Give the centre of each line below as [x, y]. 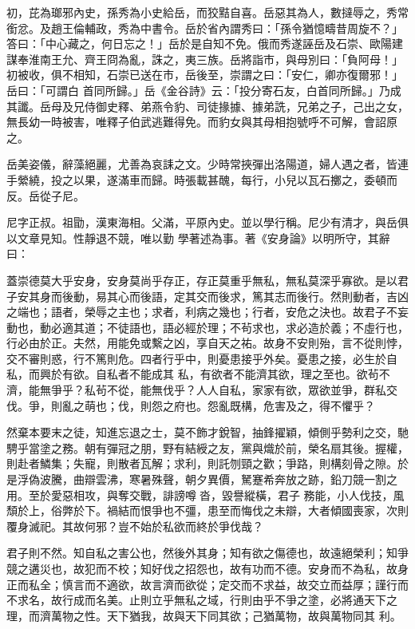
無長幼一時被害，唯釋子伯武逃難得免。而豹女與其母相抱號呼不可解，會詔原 [202, 122]
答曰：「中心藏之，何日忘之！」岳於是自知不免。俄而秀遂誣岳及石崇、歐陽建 [205, 44]
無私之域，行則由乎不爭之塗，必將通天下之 [285, 600]
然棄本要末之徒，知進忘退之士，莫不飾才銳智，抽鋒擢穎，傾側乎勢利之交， [202, 432]
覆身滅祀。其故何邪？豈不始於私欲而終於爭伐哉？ [135, 526]
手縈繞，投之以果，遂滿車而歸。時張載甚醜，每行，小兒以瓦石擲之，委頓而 [202, 179]
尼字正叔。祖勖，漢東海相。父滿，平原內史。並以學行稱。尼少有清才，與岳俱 [207, 222]
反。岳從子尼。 [45, 195]
